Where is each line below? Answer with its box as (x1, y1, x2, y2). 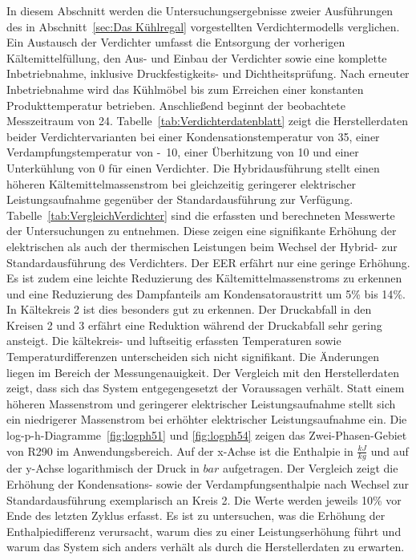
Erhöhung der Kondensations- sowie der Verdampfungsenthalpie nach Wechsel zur (6, 476, 410, 493)
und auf (370, 442, 409, 459)
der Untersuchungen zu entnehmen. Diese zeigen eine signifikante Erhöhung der (6, 222, 397, 239)
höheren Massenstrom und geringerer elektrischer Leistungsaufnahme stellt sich (6, 395, 396, 412)
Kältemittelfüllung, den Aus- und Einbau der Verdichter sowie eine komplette (6, 49, 387, 66)
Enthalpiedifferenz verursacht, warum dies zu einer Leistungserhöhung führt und (6, 522, 402, 539)
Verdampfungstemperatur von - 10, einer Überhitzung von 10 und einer (6, 144, 359, 160)
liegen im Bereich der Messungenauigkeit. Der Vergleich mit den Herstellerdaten (6, 363, 400, 380)
